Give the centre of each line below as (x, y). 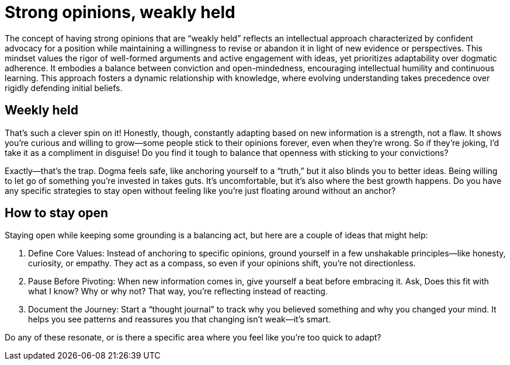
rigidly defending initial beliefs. (64, 88)
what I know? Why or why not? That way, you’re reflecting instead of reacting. (178, 291)
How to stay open (57, 213)
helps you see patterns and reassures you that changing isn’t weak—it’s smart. (180, 319)
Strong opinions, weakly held (120, 12)
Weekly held (41, 110)
